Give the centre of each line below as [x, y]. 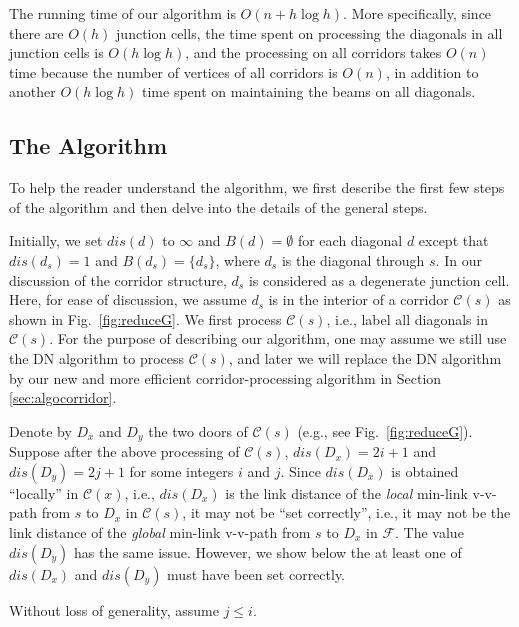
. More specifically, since [417, 13]
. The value [429, 531]
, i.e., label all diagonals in [407, 318]
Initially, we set [56, 240]
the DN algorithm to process [97, 357]
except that [453, 240]
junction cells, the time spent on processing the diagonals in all [309, 32]
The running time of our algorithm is [122, 13]
